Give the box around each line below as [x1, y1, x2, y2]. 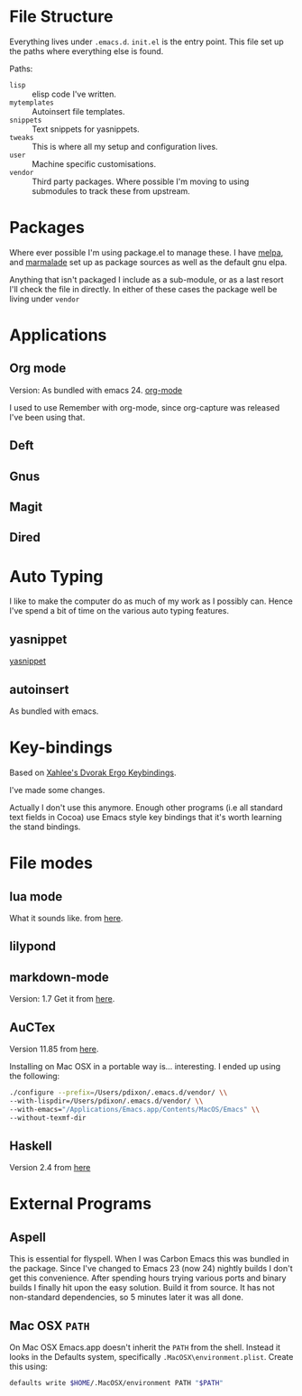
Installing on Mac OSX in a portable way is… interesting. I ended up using [9, 1060, 281, 1071]
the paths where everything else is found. [9, 45, 164, 56]
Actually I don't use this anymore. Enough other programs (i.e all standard [9, 801, 284, 813]
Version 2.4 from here [9, 1162, 91, 1173]
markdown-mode [9, 969, 110, 985]
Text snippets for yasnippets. [32, 124, 140, 134]
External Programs [9, 1194, 152, 1215]
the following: [9, 1070, 60, 1081]
